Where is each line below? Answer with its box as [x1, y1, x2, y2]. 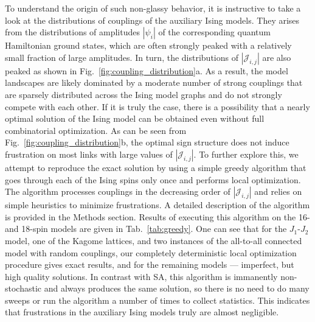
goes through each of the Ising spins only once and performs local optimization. [5, 173, 301, 186]
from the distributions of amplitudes [5, 26, 140, 38]
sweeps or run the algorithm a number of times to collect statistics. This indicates [5, 293, 310, 306]
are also [262, 51, 291, 63]
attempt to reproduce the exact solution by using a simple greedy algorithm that [5, 161, 306, 173]
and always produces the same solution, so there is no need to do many [44, 282, 310, 295]
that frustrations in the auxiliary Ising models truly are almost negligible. [5, 306, 279, 318]
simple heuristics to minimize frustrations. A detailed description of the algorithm [5, 198, 310, 211]
